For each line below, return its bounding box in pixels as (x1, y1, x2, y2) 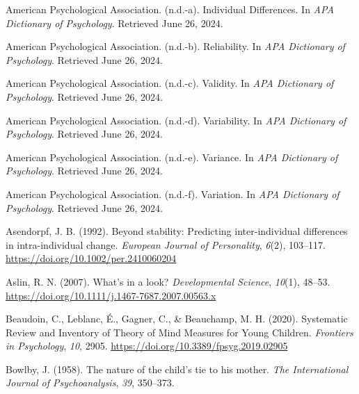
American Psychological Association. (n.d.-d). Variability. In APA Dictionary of (6, 113, 346, 127)
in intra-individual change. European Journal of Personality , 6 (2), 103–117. (6, 237, 326, 252)
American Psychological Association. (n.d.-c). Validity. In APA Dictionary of (6, 76, 334, 90)
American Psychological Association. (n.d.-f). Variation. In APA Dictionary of (6, 186, 340, 201)
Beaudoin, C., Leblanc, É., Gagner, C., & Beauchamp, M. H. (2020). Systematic (6, 311, 348, 326)
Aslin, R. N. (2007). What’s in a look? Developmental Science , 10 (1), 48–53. (6, 274, 330, 288)
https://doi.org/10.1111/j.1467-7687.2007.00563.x (6, 288, 216, 302)
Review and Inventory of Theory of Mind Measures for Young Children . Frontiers (6, 325, 353, 339)
